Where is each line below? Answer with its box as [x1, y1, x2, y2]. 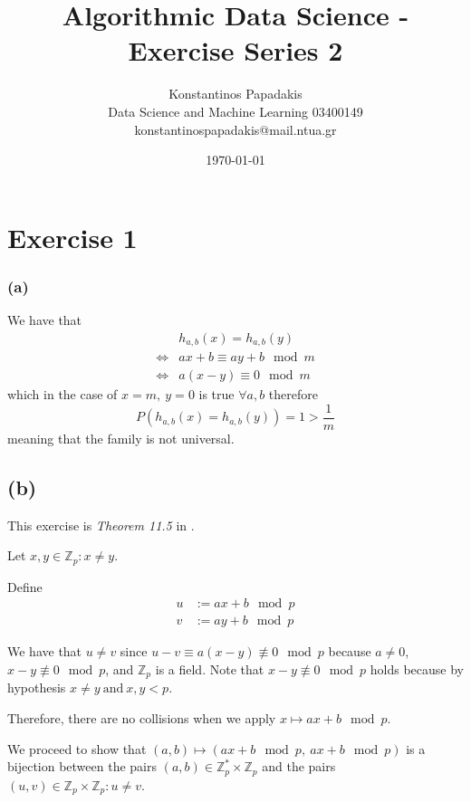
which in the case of [7, 385, 118, 404]
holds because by [370, 659, 464, 678]
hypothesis [7, 678, 66, 697]
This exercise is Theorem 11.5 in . [7, 515, 195, 534]
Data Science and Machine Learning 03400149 [108, 101, 363, 120]
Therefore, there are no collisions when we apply [7, 709, 276, 728]
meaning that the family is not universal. [7, 428, 235, 447]
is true [198, 385, 235, 404]
